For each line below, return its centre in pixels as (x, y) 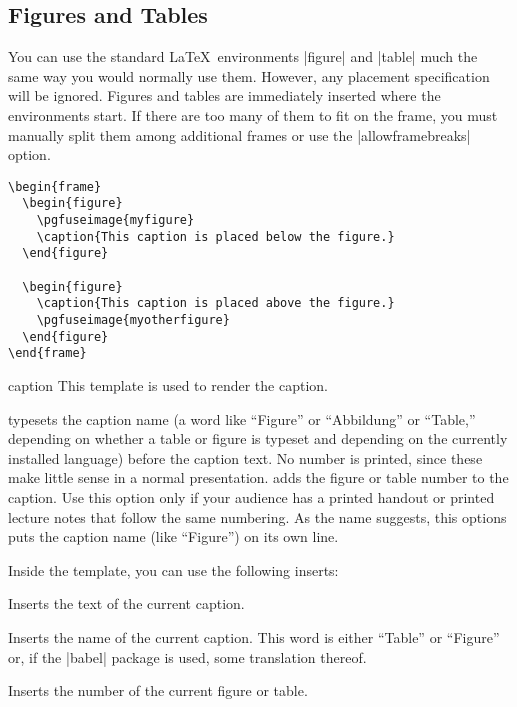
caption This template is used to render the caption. (168, 384)
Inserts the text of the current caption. (126, 603)
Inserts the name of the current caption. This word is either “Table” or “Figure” (254, 636)
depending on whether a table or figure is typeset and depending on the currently (258, 438)
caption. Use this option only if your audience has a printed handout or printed (251, 496)
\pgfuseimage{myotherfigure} (133, 320)
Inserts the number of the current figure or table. (158, 690)
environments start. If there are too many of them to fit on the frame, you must (253, 114)
